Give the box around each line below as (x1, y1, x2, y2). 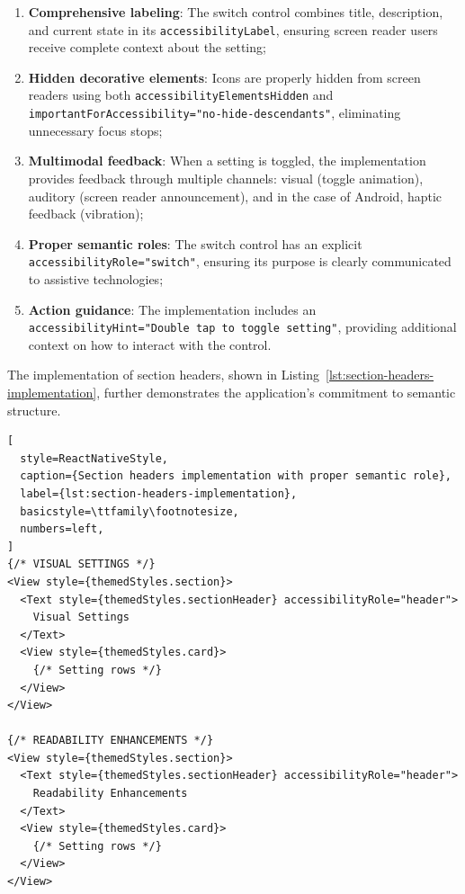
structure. (7, 400, 61, 419)
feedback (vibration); (28, 204, 144, 223)
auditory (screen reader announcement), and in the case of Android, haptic (28, 186, 443, 205)
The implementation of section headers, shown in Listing (7, 365, 320, 384)
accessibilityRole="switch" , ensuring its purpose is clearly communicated (28, 252, 452, 271)
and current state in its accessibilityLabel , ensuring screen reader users (28, 20, 438, 39)
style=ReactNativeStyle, (20, 451, 168, 465)
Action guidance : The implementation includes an (28, 299, 317, 318)
